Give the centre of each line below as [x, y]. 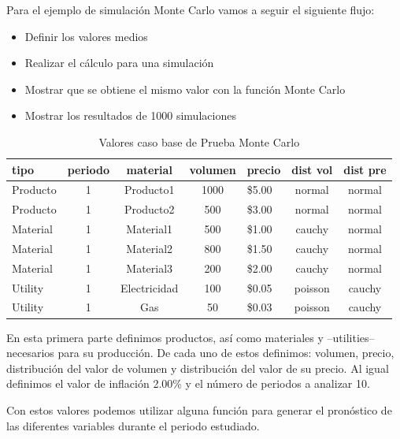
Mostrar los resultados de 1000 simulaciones [130, 115]
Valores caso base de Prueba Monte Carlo [199, 141]
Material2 [150, 248]
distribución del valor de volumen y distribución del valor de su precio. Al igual [198, 368]
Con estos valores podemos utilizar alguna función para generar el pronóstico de [199, 409]
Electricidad [150, 287]
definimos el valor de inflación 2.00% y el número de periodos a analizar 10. [188, 383]
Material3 [150, 268]
